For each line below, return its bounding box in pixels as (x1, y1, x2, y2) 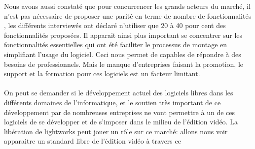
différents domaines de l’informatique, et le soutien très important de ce (4, 97, 221, 107)
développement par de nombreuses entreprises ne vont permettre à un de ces (4, 107, 235, 117)
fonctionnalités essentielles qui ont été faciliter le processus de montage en (4, 39, 227, 50)
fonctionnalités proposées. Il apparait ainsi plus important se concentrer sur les (4, 30, 243, 40)
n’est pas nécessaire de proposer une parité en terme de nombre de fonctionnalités (4, 10, 252, 21)
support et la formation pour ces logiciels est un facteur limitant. (4, 68, 200, 79)
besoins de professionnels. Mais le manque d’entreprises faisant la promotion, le (4, 59, 244, 69)
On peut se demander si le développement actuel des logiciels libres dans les (4, 88, 233, 98)
